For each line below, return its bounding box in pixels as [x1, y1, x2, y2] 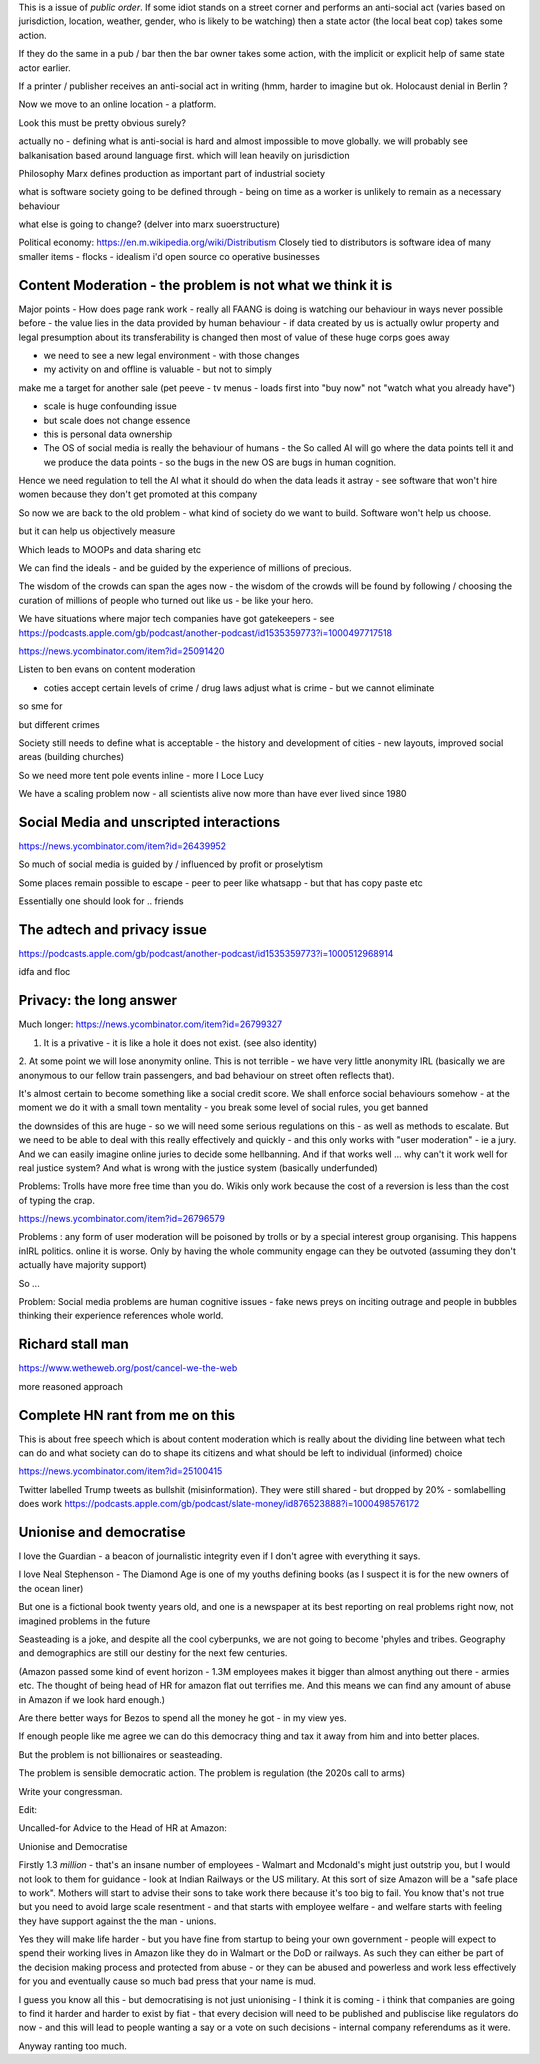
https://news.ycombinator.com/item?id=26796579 [18, 1213, 225, 1225]
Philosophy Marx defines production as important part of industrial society [18, 167, 325, 179]
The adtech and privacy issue [18, 921, 207, 938]
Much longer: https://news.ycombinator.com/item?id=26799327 [18, 1018, 283, 1030]
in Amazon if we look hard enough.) [18, 1693, 165, 1705]
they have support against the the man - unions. [18, 1915, 217, 1927]
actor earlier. [18, 61, 71, 74]
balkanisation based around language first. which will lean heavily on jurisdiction [18, 149, 350, 161]
